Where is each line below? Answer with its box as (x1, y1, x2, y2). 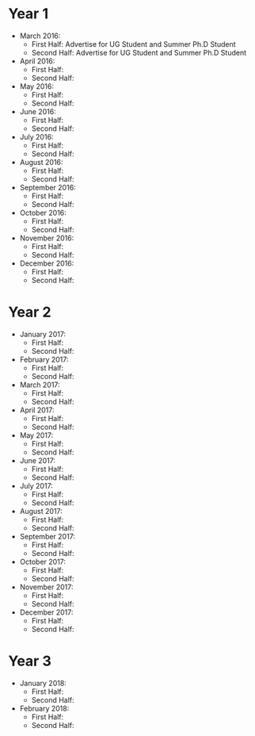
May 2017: (19, 430, 54, 440)
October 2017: (19, 557, 66, 566)
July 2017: (19, 481, 53, 490)
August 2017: (19, 506, 63, 516)
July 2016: (19, 132, 54, 141)
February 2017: (19, 355, 69, 364)
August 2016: (19, 157, 63, 167)
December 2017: (19, 608, 74, 617)
